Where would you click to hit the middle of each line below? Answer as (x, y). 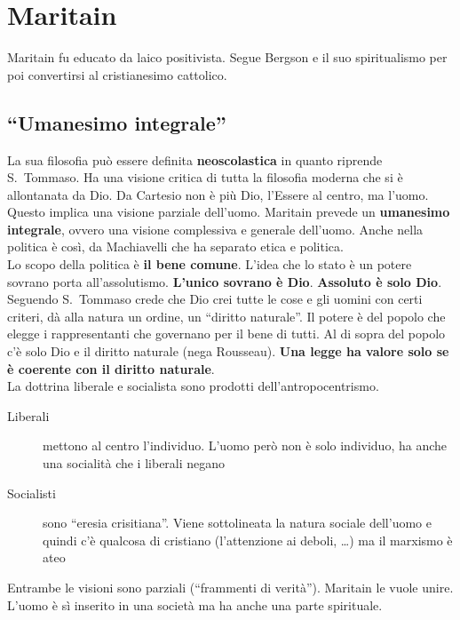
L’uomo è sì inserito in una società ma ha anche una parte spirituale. (195, 604)
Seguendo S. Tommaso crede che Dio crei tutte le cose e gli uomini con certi (215, 299)
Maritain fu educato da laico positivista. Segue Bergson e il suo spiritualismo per (227, 57)
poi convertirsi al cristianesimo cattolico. (117, 74)
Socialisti (32, 493)
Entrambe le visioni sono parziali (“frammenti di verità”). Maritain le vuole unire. (230, 587)
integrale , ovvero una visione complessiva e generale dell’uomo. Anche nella (215, 229)
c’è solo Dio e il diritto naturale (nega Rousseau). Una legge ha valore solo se (228, 351)
